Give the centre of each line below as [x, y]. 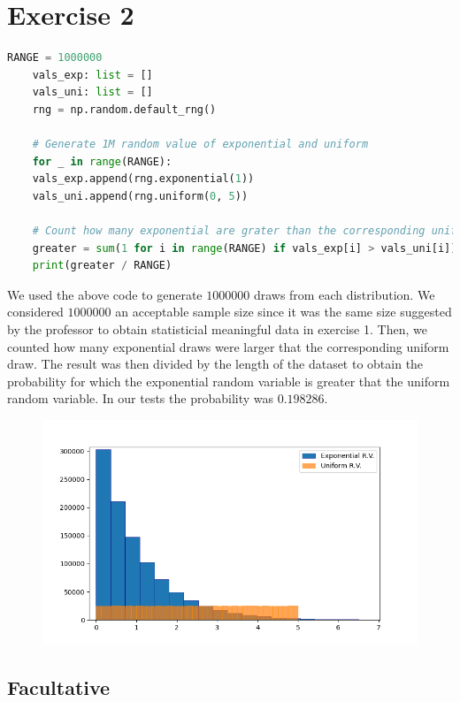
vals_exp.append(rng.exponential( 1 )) [143, 179]
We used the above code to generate [105, 294]
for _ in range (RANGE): [102, 161]
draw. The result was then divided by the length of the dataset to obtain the [215, 364]
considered [35, 312]
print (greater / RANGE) [102, 266]
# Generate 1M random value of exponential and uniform [200, 145]
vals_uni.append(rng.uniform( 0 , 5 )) [140, 196]
